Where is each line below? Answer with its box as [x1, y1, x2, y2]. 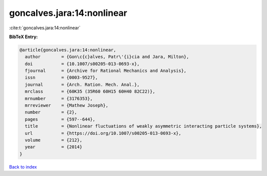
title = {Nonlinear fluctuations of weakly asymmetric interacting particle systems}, [25, 123, 262, 129]
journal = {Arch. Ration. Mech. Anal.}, [25, 82, 140, 87]
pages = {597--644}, [25, 117, 96, 122]
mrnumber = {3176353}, [25, 96, 93, 101]
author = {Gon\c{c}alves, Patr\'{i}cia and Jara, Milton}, [25, 54, 189, 59]
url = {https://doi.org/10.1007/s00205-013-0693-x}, [25, 130, 181, 136]
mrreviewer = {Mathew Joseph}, [25, 103, 109, 109]
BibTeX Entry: [9, 34, 38, 40]
